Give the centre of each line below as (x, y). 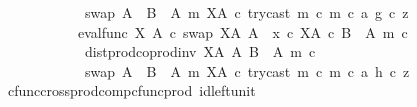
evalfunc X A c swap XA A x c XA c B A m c (242, 31)
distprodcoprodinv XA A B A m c (200, 51)
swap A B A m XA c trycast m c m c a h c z (247, 70)
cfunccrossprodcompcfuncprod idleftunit (131, 90)
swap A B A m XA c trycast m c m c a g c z (246, 12)
